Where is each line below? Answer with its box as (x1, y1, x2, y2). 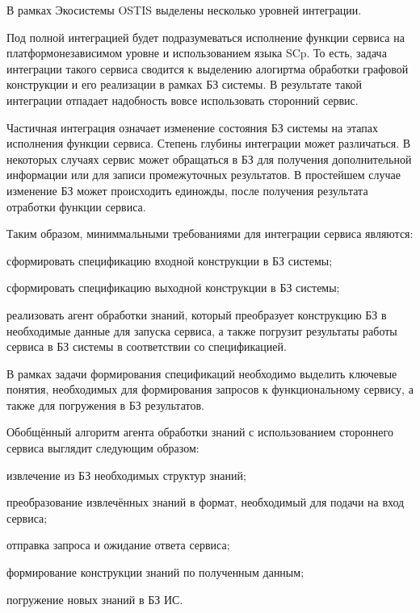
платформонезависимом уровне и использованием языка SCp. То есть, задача (6, 44, 387, 61)
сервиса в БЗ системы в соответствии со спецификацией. (6, 338, 287, 355)
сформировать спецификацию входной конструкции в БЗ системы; (6, 252, 333, 269)
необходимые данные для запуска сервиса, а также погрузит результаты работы (6, 322, 397, 339)
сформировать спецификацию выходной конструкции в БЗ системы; (6, 279, 340, 296)
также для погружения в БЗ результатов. (6, 396, 204, 413)
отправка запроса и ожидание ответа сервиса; (6, 536, 230, 553)
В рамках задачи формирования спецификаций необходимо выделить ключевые (6, 365, 397, 382)
